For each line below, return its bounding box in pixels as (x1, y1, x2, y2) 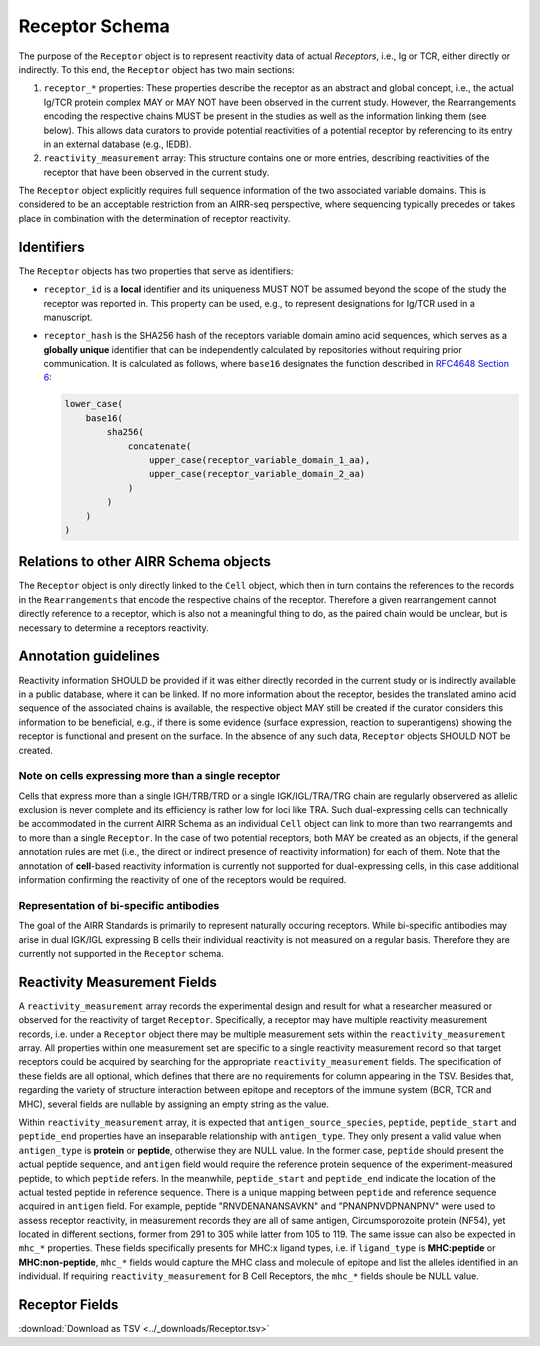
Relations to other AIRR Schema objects (18, 553, 272, 570)
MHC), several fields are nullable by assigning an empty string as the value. (18, 1098, 330, 1110)
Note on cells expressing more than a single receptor (18, 769, 281, 783)
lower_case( (64, 398, 124, 410)
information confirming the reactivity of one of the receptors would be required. (18, 874, 347, 885)
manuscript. (43, 311, 94, 323)
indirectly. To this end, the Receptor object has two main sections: (18, 63, 295, 75)
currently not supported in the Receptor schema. (18, 947, 225, 959)
